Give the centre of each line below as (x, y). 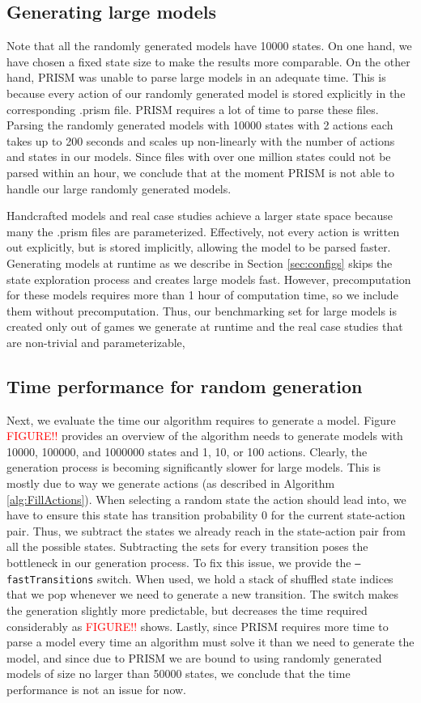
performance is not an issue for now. (97, 689)
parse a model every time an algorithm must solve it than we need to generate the (210, 642)
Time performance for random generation (185, 385)
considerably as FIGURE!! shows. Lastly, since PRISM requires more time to (198, 626)
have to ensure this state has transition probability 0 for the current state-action (206, 515)
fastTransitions (50, 580)
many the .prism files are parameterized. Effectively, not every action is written (203, 231)
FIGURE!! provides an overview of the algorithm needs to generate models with (205, 436)
